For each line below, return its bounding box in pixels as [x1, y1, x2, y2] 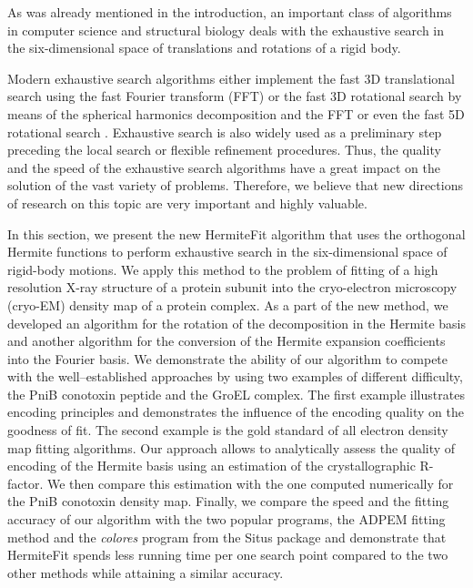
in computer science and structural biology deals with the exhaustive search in [7, 20, 445, 39]
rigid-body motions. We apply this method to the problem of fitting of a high [7, 259, 438, 279]
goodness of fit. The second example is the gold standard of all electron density [7, 421, 448, 440]
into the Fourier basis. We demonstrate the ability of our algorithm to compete [7, 349, 448, 368]
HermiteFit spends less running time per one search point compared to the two [7, 545, 448, 564]
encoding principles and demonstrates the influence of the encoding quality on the [7, 402, 465, 421]
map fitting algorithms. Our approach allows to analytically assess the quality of [7, 438, 456, 457]
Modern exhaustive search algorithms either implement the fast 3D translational [7, 68, 455, 87]
